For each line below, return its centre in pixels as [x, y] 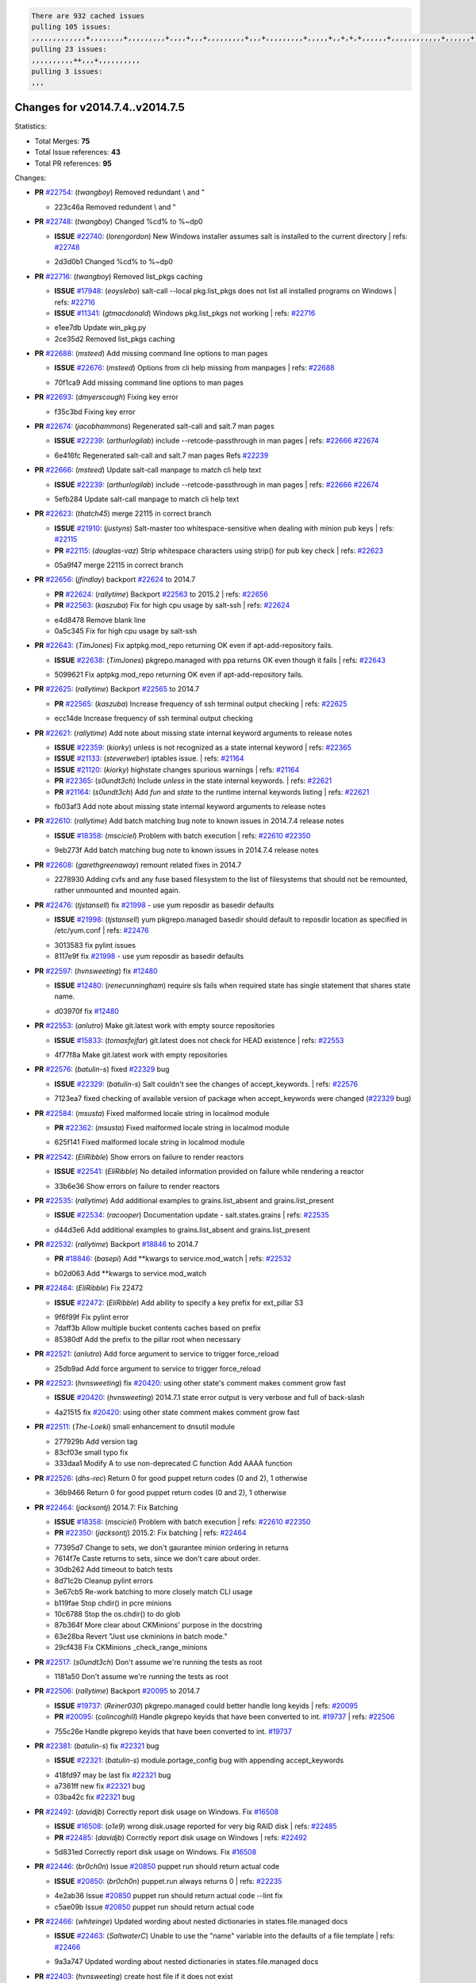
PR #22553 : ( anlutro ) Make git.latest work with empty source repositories [155, 1026]
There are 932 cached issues [88, 15]
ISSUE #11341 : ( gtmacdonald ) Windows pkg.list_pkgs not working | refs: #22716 [185, 313]
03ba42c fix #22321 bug [94, 1797]
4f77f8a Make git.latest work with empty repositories [141, 1055]
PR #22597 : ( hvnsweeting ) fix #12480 [96, 971]
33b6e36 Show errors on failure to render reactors [137, 1186]
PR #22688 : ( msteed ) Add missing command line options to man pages [151, 354]
